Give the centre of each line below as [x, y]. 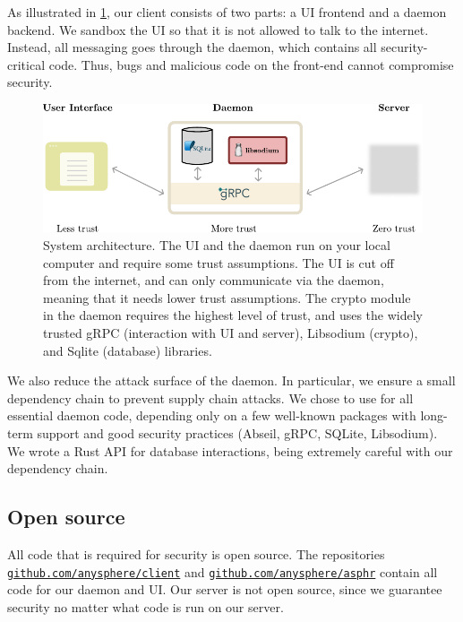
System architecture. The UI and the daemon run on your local [217, 244]
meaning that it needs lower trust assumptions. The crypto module [227, 297]
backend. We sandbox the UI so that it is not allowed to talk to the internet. [218, 29]
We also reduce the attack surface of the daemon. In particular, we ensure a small [231, 380]
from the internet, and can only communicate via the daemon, [214, 280]
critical [26, 64]
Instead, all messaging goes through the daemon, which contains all [192, 47]
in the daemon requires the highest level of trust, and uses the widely [233, 315]
